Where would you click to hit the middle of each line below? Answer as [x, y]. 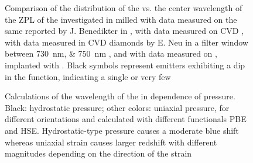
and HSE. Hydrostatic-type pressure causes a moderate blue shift [122, 130]
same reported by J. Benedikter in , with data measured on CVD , [124, 31]
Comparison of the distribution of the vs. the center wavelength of [124, 8]
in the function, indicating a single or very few [88, 76]
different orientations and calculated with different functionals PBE [126, 119]
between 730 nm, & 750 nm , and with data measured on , [111, 53]
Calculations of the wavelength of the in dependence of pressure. [120, 96]
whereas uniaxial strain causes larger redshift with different [111, 142]
